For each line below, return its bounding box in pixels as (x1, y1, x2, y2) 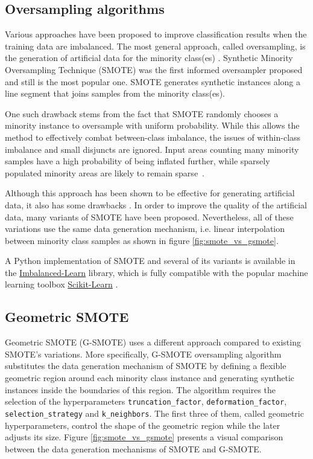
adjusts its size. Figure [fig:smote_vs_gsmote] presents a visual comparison (5, 431, 283, 443)
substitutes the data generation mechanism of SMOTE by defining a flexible (5, 359, 286, 372)
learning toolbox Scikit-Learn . (5, 278, 118, 290)
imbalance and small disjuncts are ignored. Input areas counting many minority (5, 143, 299, 155)
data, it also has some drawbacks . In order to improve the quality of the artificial (5, 198, 307, 211)
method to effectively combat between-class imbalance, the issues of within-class (5, 130, 301, 143)
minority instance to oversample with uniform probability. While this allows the (5, 119, 300, 132)
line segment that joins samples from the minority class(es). (5, 87, 225, 100)
